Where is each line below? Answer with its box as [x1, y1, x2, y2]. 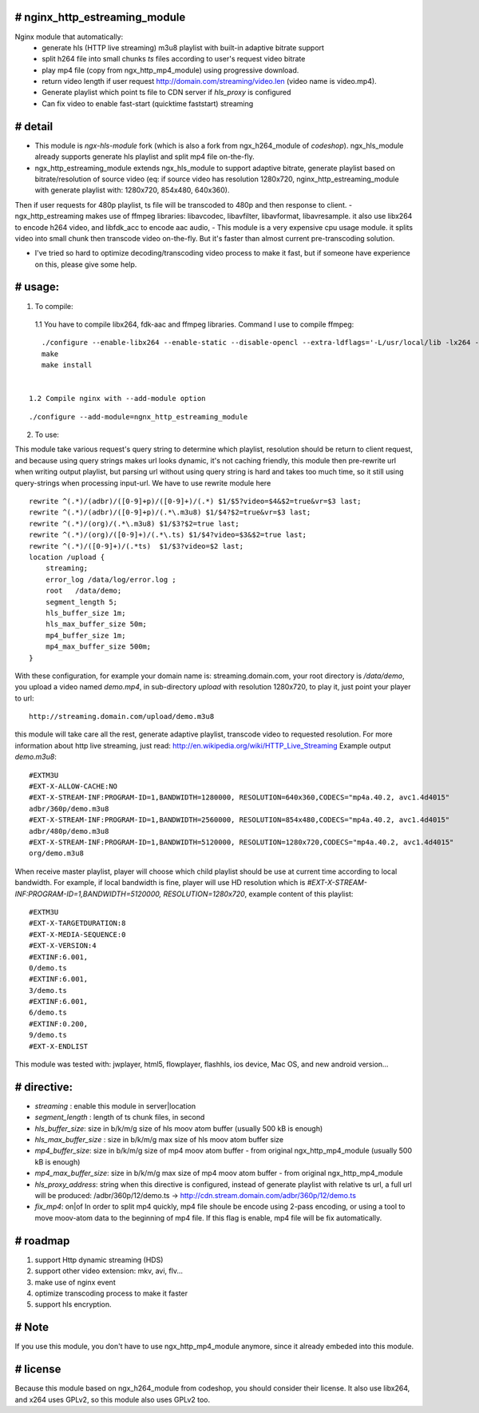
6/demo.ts [29, 1008, 67, 1018]
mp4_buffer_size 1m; [45, 631, 126, 640]
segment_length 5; [45, 597, 118, 606]
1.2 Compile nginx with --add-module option [29, 394, 207, 403]
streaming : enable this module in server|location [34, 1101, 196, 1110]
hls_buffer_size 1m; [45, 608, 126, 617]
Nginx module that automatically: [14, 32, 124, 42]
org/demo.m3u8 [29, 849, 84, 858]
